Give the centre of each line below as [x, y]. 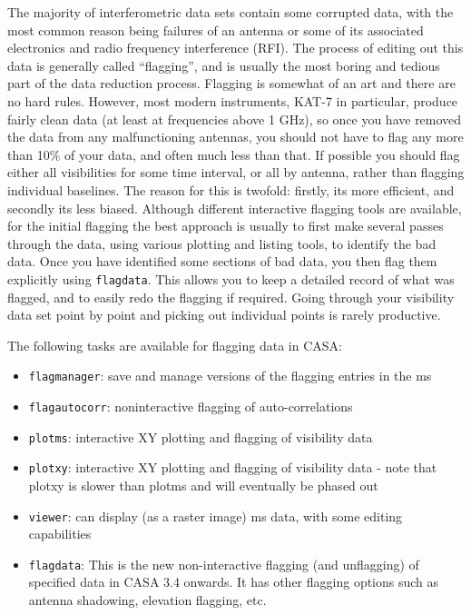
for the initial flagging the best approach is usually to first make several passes [226, 226]
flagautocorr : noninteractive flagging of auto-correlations [191, 406]
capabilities [60, 534]
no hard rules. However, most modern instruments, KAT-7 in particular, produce [233, 100]
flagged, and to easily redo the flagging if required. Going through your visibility [231, 297]
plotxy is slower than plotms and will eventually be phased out [203, 485]
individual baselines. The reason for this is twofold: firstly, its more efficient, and [231, 189]
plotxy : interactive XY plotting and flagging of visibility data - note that [233, 467]
